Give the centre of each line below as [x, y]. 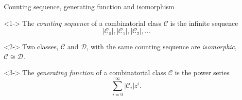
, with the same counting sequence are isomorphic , [162, 47]
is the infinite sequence [204, 23]
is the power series [202, 72]
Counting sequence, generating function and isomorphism [89, 6]
